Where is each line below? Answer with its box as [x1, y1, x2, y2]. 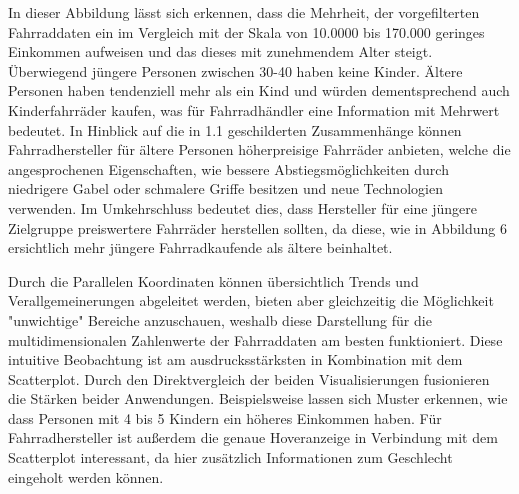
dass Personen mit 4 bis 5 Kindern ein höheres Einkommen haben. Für [8, 407, 442, 428]
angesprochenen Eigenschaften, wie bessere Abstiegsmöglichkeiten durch [8, 158, 449, 179]
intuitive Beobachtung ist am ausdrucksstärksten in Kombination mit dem [8, 349, 463, 370]
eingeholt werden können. [8, 466, 164, 487]
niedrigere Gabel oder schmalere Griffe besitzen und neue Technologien [8, 178, 443, 199]
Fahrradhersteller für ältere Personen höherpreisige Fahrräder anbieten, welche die [8, 139, 511, 160]
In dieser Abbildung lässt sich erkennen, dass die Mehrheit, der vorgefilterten [8, 2, 480, 22]
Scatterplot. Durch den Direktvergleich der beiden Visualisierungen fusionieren [8, 368, 490, 389]
